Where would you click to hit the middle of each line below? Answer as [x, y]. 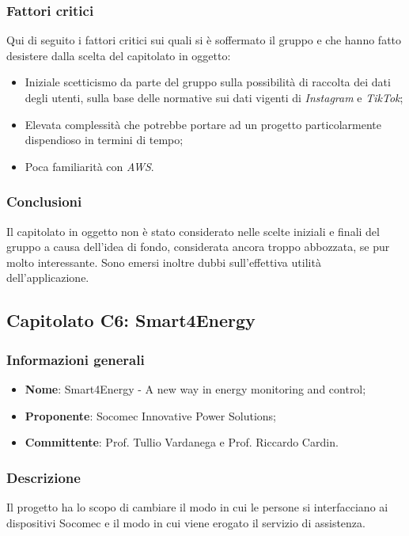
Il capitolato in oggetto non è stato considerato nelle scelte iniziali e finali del [193, 231]
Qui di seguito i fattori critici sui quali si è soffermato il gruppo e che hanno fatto [204, 40]
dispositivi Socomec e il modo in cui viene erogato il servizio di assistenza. [186, 522]
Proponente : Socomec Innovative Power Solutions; [150, 415]
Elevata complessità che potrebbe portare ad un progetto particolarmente [203, 124]
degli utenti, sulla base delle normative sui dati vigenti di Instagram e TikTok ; [214, 97]
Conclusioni [44, 201]
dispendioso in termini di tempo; [104, 140]
